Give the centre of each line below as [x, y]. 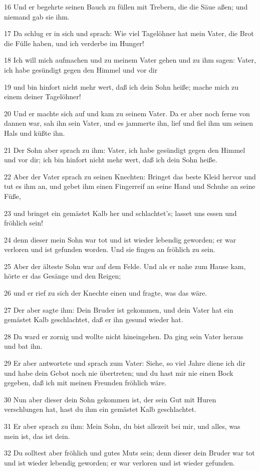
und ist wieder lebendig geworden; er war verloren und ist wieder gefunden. [119, 462]
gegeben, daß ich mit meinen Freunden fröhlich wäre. [85, 383]
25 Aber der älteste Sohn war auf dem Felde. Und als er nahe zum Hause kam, [125, 266]
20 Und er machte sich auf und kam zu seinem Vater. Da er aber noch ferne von [127, 113]
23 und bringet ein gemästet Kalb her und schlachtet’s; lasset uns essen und [120, 213]
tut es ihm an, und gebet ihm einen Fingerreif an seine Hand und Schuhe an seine [130, 186]
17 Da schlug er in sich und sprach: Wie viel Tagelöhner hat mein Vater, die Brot [129, 33]
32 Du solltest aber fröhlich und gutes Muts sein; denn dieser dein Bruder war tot [129, 453]
